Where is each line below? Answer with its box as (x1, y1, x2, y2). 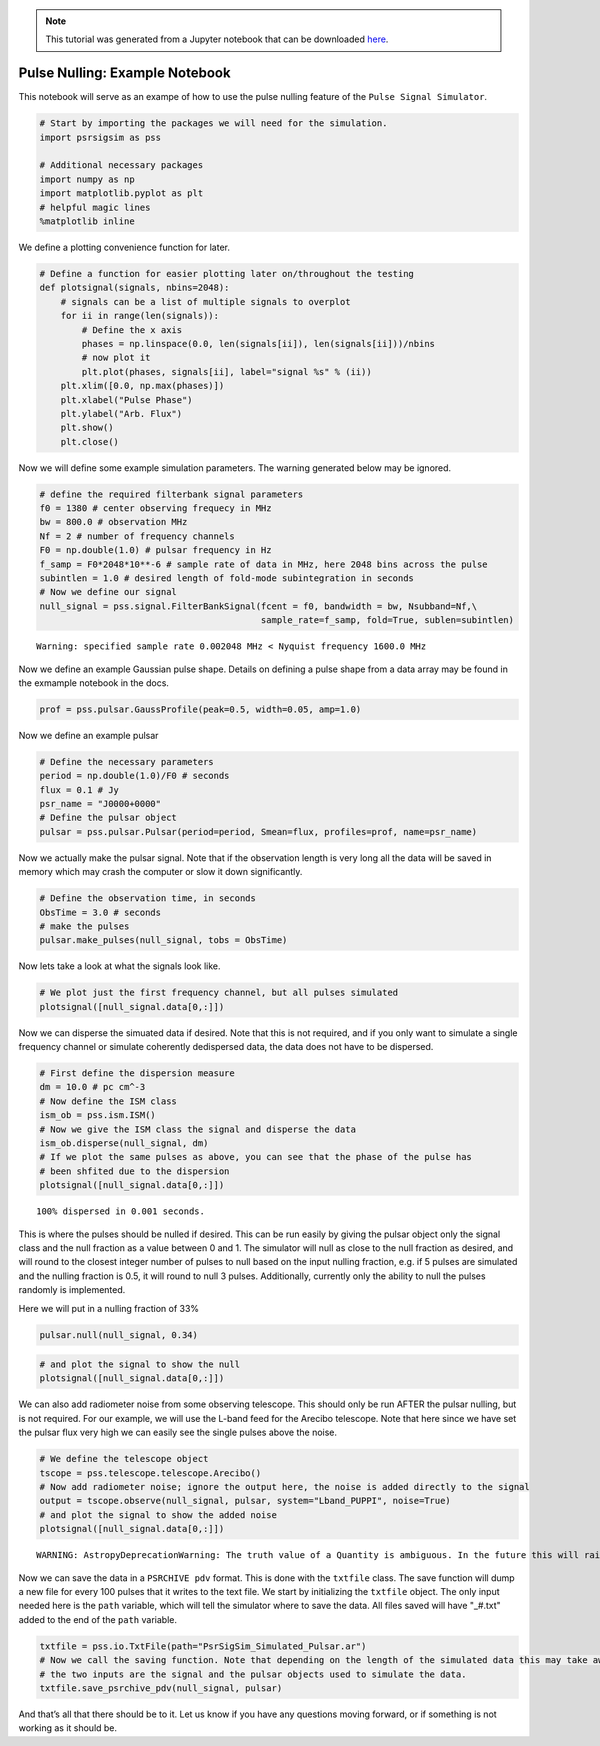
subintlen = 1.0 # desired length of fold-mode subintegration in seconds (39, 572, 415, 584)
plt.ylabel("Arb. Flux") (60, 408, 183, 419)
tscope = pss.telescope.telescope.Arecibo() (39, 1467, 262, 1479)
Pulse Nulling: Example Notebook (18, 65, 231, 82)
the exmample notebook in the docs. (18, 676, 170, 689)
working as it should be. (18, 1722, 118, 1734)
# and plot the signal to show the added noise (39, 1509, 277, 1520)
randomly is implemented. (18, 1284, 126, 1296)
